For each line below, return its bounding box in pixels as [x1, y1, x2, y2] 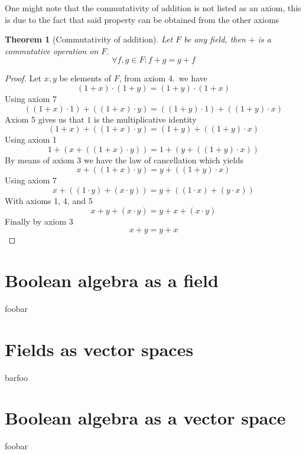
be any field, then [184, 33, 246, 45]
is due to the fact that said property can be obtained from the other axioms [5, 13, 279, 25]
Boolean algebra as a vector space [5, 406, 286, 430]
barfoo [5, 371, 28, 383]
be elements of [59, 72, 111, 84]
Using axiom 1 [5, 133, 57, 146]
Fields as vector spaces [5, 337, 194, 361]
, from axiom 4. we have [119, 72, 208, 84]
